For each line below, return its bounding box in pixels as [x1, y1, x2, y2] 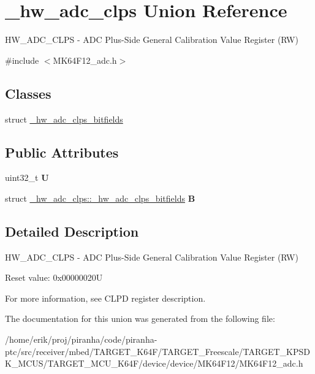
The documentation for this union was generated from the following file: [5, 312, 275, 325]
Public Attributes [5, 142, 119, 161]
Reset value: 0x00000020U [5, 271, 103, 284]
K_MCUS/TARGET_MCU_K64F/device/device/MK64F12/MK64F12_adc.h [5, 357, 303, 370]
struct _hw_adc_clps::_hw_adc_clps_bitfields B [5, 191, 195, 204]
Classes [5, 83, 51, 102]
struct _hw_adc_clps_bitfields [5, 112, 123, 125]
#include [5, 53, 39, 66]
